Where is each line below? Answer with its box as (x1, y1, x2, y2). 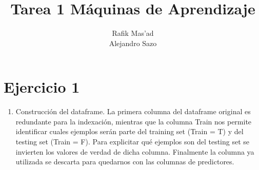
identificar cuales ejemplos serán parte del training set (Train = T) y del (15, 126, 244, 137)
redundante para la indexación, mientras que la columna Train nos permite (15, 116, 252, 126)
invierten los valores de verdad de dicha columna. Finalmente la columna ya (15, 146, 254, 157)
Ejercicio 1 (4, 76, 80, 97)
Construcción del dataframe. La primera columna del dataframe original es (15, 106, 251, 117)
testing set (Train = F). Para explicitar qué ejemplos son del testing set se (15, 136, 250, 147)
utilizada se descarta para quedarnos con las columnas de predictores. (15, 156, 234, 167)
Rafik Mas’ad (112, 28, 154, 38)
